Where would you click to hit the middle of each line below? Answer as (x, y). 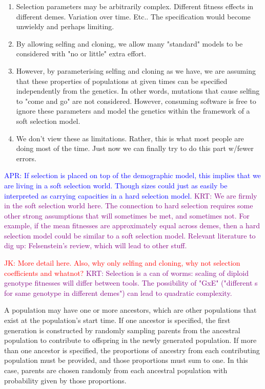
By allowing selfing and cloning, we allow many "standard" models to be (129, 43)
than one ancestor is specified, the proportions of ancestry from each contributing (132, 350)
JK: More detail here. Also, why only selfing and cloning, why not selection (122, 263)
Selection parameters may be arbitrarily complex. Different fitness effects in (135, 6)
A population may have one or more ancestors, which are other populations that (130, 310)
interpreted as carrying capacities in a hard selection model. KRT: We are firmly (131, 195)
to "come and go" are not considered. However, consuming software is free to (136, 101)
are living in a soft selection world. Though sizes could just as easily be (116, 185)
